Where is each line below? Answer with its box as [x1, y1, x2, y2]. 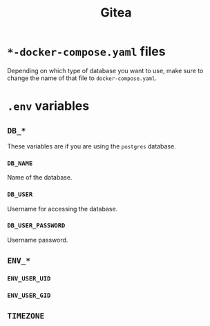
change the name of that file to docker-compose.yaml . [7, 74, 157, 82]
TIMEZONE [7, 311, 45, 321]
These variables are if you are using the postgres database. [7, 142, 176, 150]
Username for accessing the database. [7, 204, 118, 213]
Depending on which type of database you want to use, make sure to [7, 66, 204, 75]
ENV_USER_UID [7, 275, 51, 282]
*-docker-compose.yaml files [7, 44, 166, 59]
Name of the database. [7, 173, 73, 182]
